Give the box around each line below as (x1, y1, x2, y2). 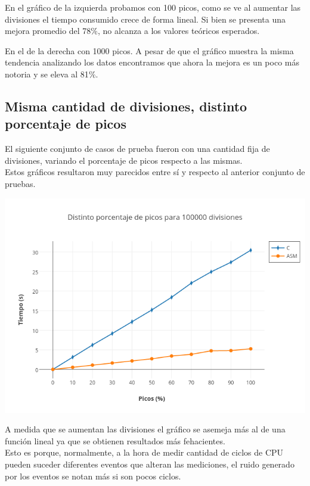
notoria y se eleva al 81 (5, 67, 89, 80)
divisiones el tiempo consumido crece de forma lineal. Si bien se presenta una (5, 13, 286, 25)
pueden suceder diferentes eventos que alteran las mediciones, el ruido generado (5, 457, 294, 470)
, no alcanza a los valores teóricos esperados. (98, 24, 260, 37)
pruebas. (5, 177, 36, 189)
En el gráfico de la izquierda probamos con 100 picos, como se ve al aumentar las (5, 1, 301, 13)
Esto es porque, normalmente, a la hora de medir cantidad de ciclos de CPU (5, 446, 284, 459)
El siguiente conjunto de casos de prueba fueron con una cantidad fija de (5, 142, 270, 155)
